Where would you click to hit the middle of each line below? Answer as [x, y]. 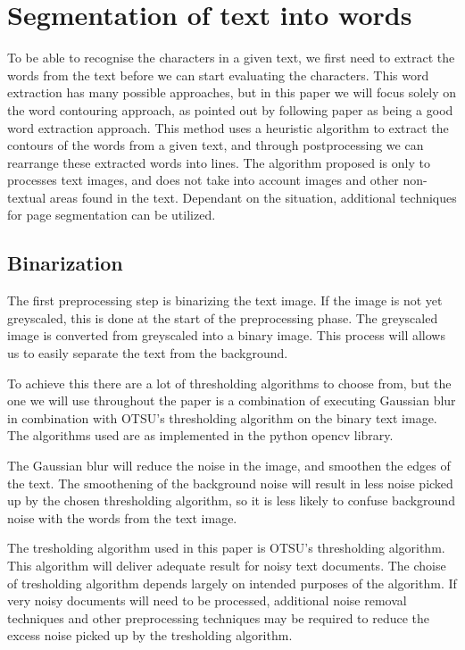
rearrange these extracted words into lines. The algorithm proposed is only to [219, 162]
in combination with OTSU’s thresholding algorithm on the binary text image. [222, 417]
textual [27, 197]
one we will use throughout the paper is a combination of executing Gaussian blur [232, 400]
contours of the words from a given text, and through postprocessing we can [216, 145]
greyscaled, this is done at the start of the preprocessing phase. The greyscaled [223, 317]
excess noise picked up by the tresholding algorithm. [150, 635]
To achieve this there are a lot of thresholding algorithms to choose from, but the [229, 383]
